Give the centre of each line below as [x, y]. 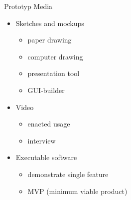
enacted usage [49, 124]
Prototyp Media [28, 6]
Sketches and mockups [50, 23]
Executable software [46, 157]
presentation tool [54, 73]
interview [42, 140]
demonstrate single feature [68, 174]
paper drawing [50, 40]
